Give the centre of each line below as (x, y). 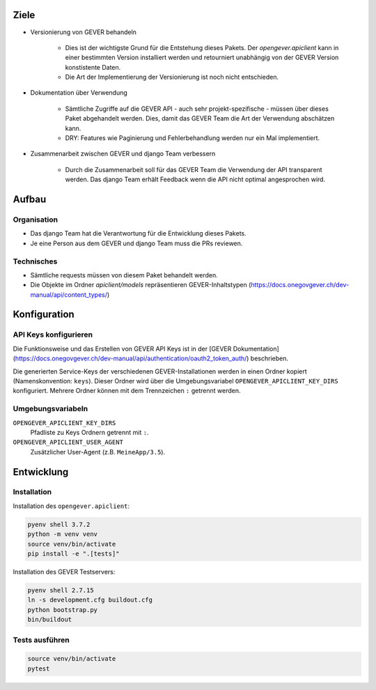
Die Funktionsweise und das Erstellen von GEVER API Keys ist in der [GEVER (122, 348)
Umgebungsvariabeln (50, 409)
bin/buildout (50, 620)
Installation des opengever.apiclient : (71, 506)
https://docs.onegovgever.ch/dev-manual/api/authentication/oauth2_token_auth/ (131, 358)
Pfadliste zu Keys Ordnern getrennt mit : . (89, 432)
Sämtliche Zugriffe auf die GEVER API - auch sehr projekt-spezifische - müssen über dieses (197, 109)
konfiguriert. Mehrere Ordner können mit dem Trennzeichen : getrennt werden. (127, 391)
